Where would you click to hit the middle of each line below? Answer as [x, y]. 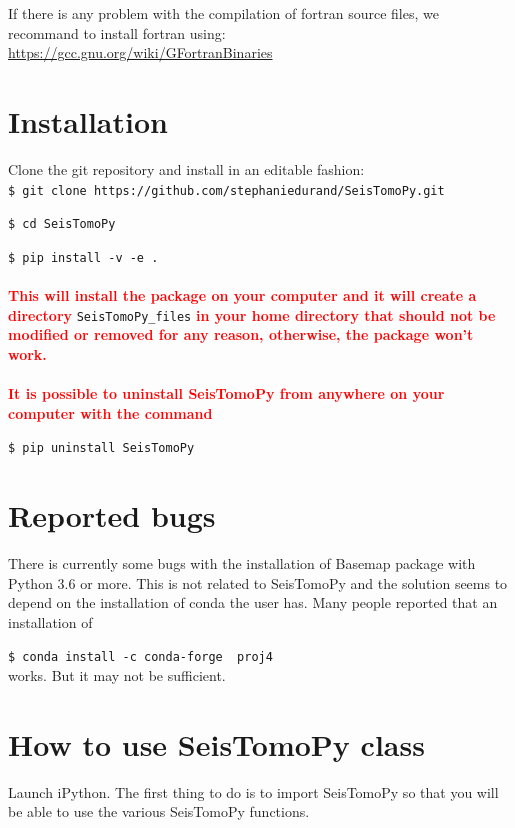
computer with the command [110, 412]
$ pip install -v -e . [83, 257]
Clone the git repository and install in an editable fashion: [186, 168]
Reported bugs [112, 515]
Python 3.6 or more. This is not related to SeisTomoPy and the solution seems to [258, 582]
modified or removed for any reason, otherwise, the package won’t [241, 334]
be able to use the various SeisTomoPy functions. [159, 811]
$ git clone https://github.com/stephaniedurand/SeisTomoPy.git [226, 190]
